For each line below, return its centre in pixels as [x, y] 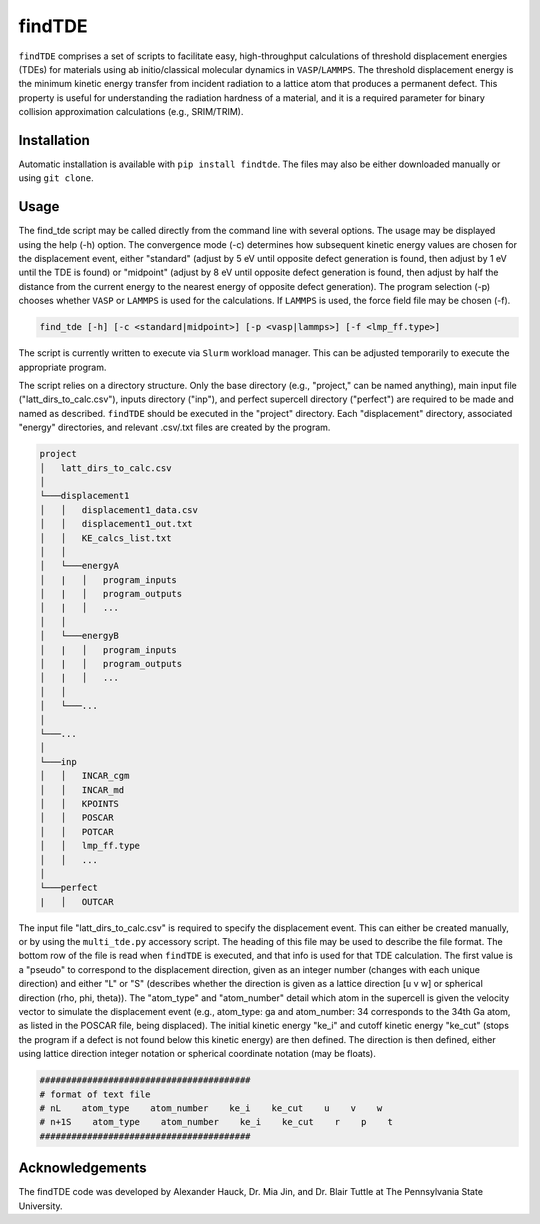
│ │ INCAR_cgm [84, 776]
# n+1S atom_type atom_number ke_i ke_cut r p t [216, 1122]
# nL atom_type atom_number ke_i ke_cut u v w [211, 1108]
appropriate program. [62, 367]
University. [41, 1206]
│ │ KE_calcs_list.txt [105, 538]
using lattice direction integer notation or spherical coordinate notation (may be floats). [197, 1054]
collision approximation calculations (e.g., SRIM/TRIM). [131, 112]
